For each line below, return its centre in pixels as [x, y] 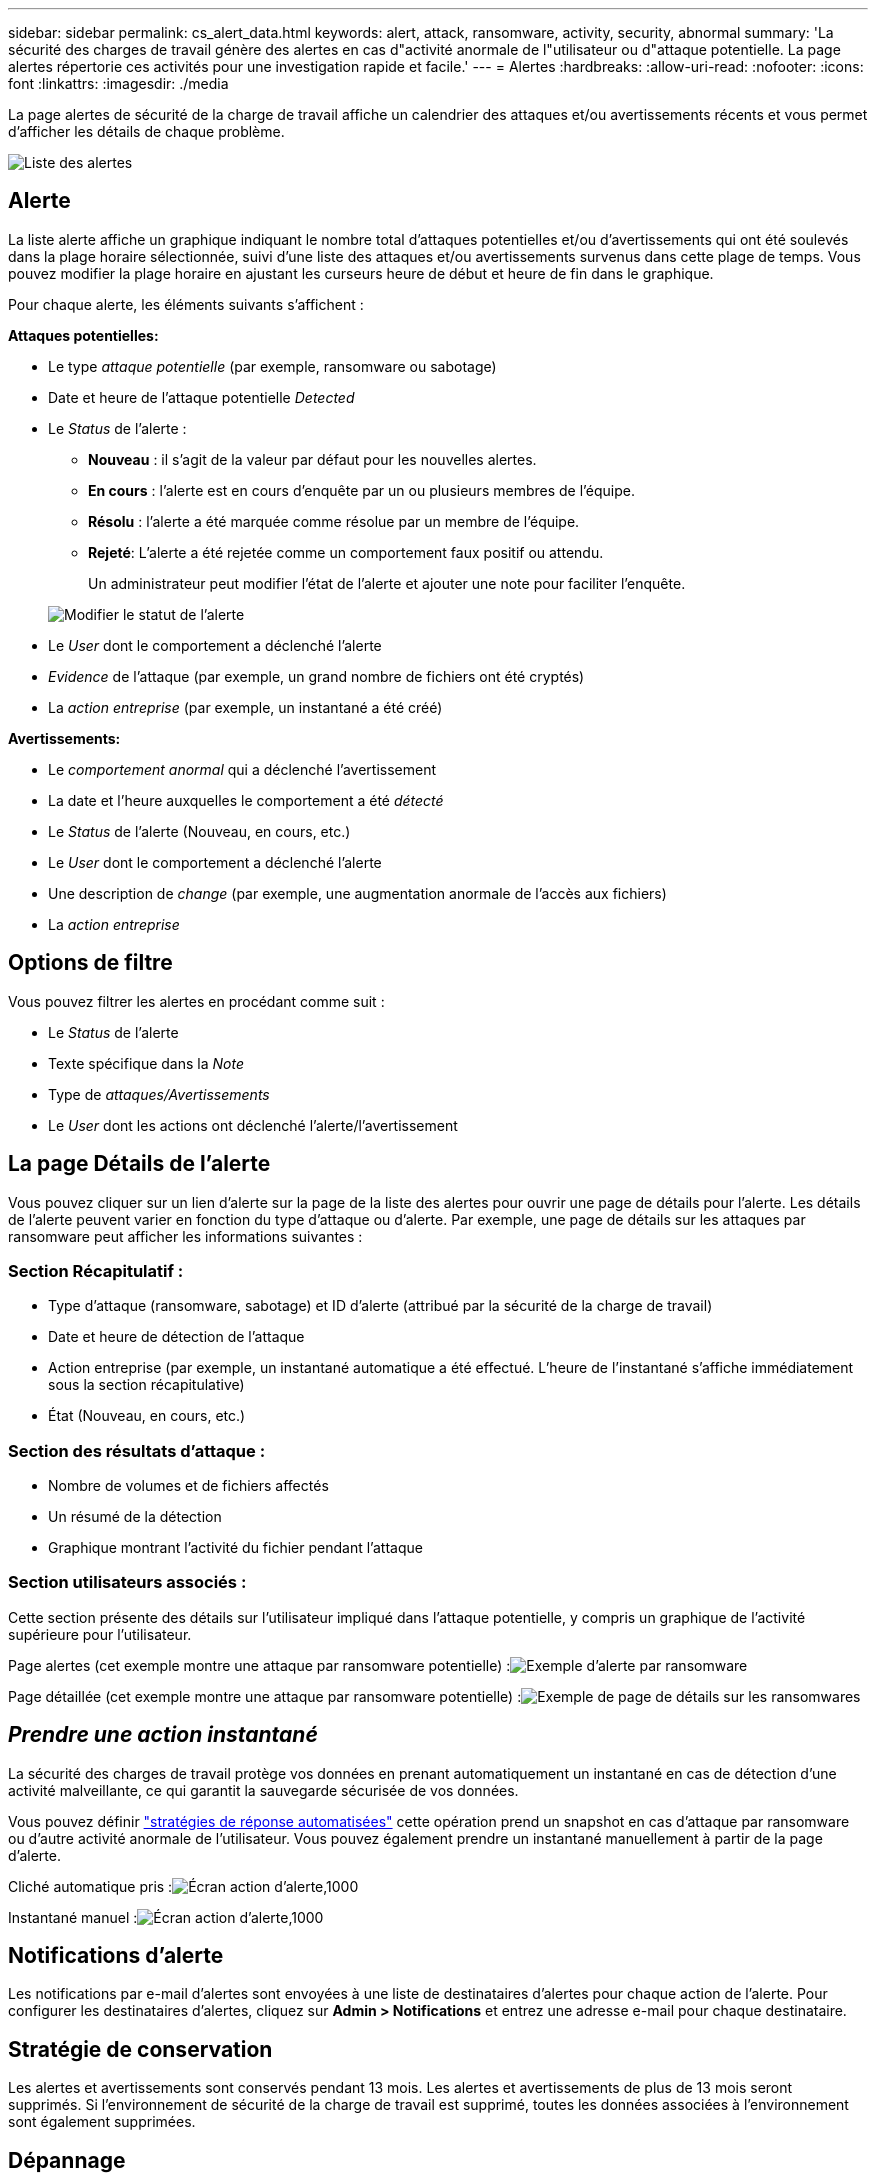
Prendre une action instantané [163, 1735]
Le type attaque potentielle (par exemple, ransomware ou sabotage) [272, 366]
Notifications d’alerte [116, 1956]
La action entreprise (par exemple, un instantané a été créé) [245, 707]
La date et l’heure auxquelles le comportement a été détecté [246, 800]
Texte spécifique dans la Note [146, 1063]
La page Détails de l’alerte [139, 1164]
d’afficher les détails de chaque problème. [146, 131]
